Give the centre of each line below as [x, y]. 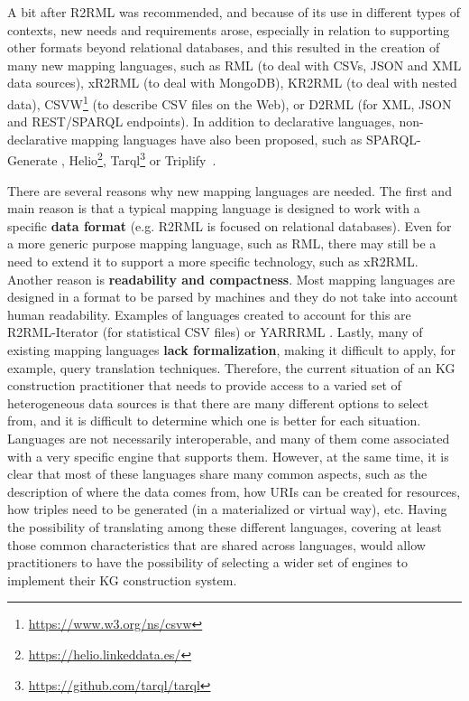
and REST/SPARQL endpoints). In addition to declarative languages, [201, 122]
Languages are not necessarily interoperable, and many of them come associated [229, 438]
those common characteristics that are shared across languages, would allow [216, 544]
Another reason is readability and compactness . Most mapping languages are [231, 279]
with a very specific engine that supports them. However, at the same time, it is [228, 456]
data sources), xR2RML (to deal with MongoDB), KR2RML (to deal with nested [232, 83]
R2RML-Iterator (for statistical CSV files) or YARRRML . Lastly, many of [215, 332]
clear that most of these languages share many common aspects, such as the [217, 474]
